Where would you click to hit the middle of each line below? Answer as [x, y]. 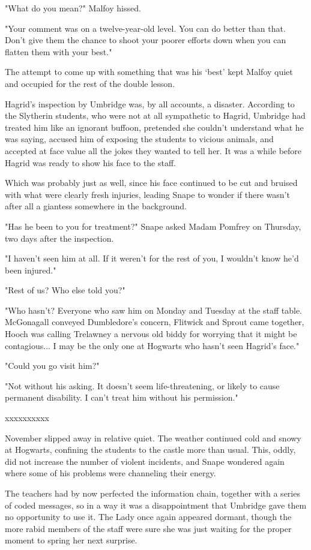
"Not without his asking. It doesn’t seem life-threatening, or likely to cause [142, 385]
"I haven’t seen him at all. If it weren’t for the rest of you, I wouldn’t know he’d [152, 258]
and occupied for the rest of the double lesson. [90, 83]
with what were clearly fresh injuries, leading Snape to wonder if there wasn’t [147, 194]
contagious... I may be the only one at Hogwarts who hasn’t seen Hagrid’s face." [152, 345]
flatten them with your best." [59, 51]
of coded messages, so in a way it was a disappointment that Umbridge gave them [156, 505]
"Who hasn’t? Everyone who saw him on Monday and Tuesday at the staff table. [153, 310]
